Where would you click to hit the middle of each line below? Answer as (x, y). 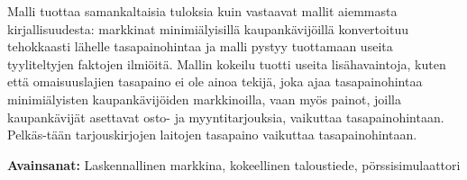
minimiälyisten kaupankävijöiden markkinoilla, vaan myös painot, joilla (204, 99)
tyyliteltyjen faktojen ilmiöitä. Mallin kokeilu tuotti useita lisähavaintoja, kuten (227, 63)
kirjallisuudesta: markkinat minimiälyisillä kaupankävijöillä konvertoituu (208, 28)
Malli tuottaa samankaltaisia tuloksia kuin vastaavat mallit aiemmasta (202, 11)
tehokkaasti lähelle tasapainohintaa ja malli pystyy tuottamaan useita (200, 46)
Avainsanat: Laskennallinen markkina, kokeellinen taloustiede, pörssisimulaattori (234, 164)
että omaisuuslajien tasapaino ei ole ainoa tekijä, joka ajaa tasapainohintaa (215, 81)
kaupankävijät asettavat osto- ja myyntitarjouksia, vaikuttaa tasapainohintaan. (226, 117)
